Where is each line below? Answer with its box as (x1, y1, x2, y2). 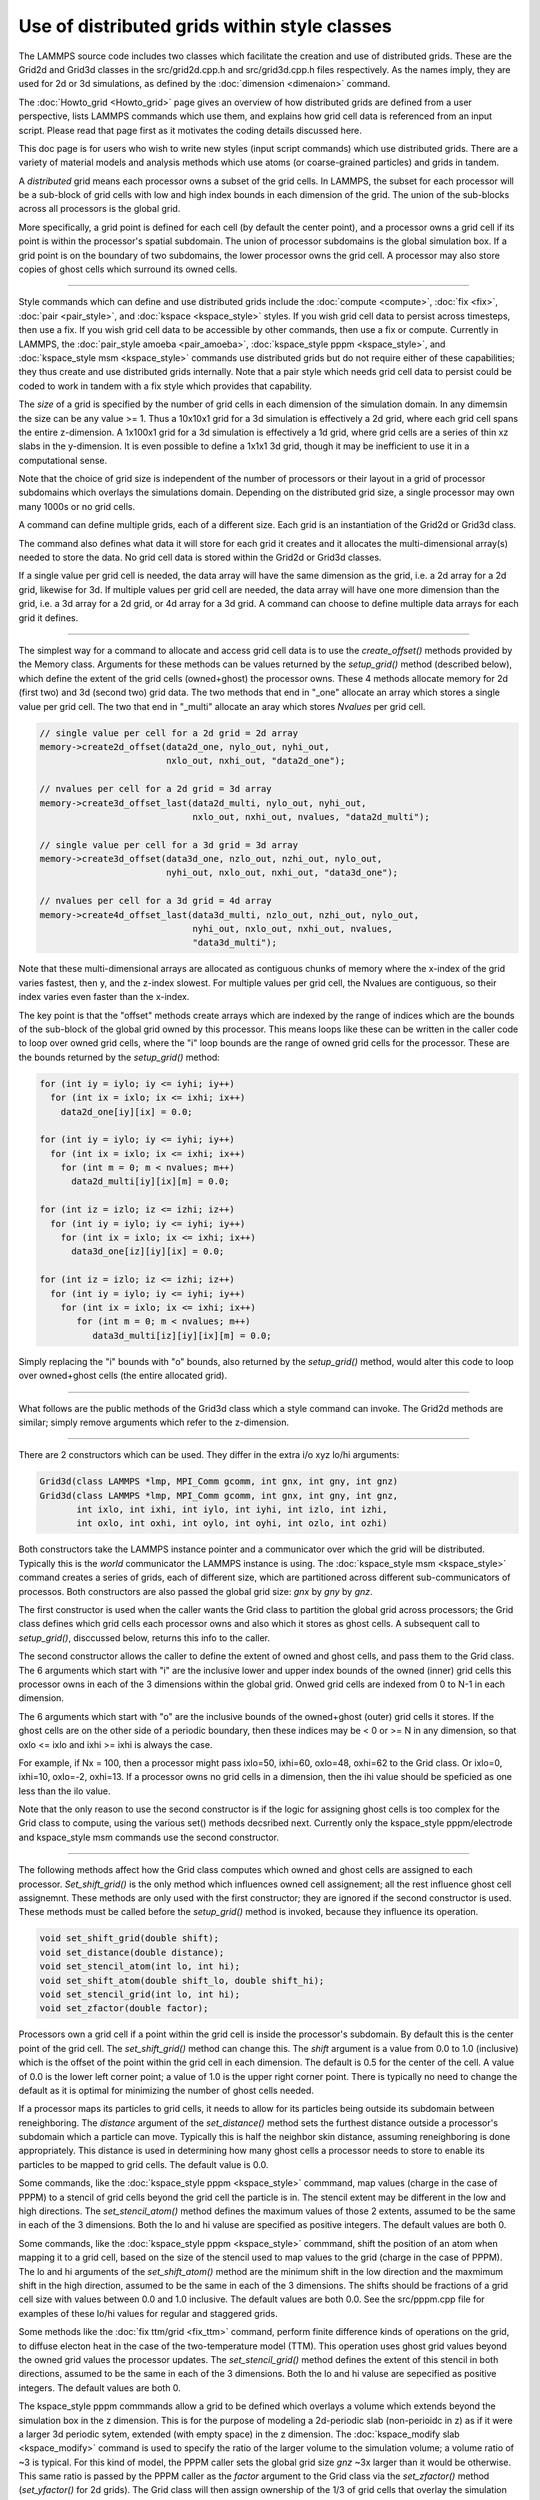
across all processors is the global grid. (18, 203, 181, 215)
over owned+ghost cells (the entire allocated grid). (18, 1370, 228, 1382)
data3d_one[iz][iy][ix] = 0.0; (71, 1246, 225, 1257)
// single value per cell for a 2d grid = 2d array (39, 727, 299, 739)
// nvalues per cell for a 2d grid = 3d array (39, 783, 272, 795)
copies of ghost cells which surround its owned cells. (18, 263, 238, 275)
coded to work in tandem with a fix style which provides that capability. (18, 380, 312, 392)
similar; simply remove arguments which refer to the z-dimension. (18, 1416, 290, 1428)
